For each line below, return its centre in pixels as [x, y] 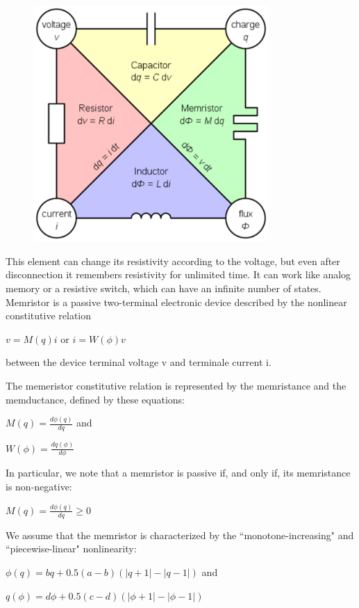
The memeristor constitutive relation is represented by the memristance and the [176, 385]
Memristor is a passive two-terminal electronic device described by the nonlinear [176, 302]
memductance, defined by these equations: [95, 399]
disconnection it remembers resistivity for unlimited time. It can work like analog [178, 274]
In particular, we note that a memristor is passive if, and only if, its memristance [178, 473]
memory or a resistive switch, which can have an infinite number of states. [164, 288]
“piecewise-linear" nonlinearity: [71, 549]
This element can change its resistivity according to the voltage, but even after [173, 261]
